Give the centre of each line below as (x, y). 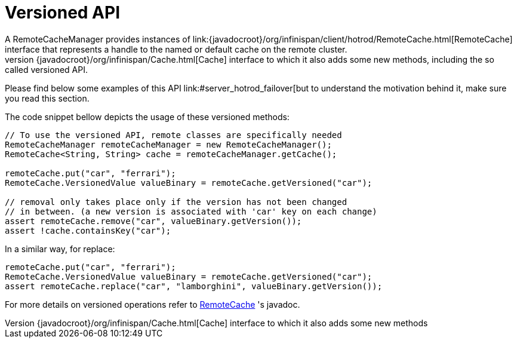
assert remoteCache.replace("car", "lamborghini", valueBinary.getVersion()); (194, 286)
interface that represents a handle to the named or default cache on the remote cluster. (176, 49)
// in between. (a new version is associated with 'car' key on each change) (191, 211)
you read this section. (47, 98)
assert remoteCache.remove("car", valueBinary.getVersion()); (153, 221)
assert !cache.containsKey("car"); (88, 230)
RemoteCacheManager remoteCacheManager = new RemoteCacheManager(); (168, 144)
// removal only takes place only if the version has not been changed (176, 202)
